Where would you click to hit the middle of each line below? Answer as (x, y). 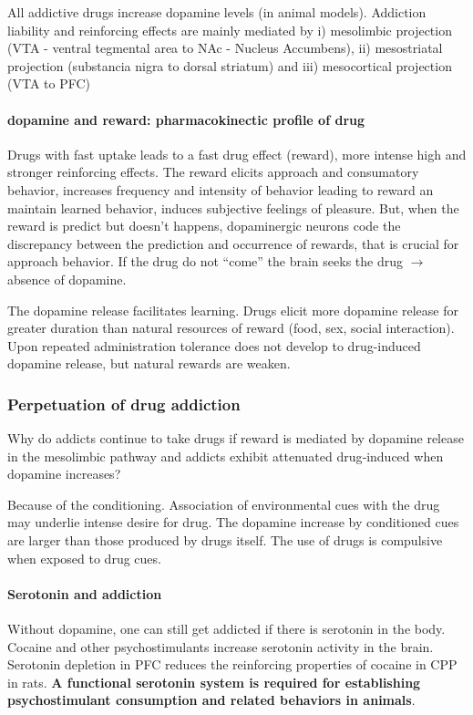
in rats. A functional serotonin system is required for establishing (214, 682)
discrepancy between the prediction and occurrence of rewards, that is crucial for (233, 243)
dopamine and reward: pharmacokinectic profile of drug (186, 119)
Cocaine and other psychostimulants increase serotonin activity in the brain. (221, 646)
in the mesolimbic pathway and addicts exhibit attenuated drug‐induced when (226, 456)
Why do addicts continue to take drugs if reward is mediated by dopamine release (236, 438)
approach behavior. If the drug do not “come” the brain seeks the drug (205, 261)
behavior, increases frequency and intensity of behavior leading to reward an (221, 189)
